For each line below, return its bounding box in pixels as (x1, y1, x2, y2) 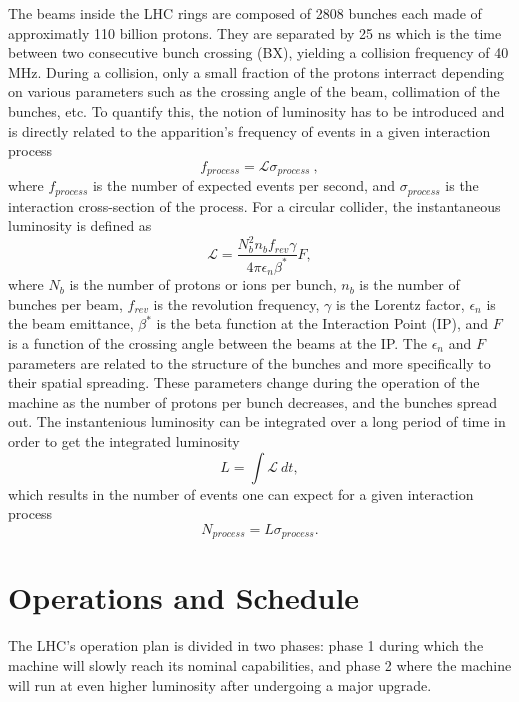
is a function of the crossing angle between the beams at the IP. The (8, 332, 427, 353)
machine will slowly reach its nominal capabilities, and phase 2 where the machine (8, 654, 512, 675)
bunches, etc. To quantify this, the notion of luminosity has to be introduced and (8, 100, 505, 121)
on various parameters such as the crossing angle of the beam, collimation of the (8, 81, 500, 102)
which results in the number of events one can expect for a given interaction (8, 483, 474, 504)
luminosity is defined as (8, 215, 152, 236)
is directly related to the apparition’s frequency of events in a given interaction (8, 120, 491, 141)
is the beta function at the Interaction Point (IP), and (156, 313, 489, 334)
